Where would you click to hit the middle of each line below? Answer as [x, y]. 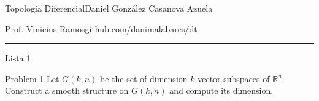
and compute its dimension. [221, 90]
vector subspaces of [234, 78]
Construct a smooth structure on [67, 90]
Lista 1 [18, 58]
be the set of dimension [144, 78]
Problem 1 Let [32, 78]
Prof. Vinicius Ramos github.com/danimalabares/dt [101, 28]
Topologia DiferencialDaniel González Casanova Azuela [109, 8]
